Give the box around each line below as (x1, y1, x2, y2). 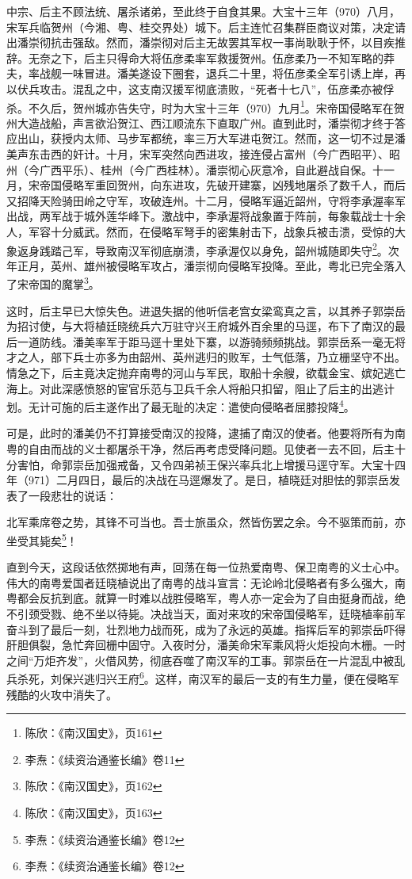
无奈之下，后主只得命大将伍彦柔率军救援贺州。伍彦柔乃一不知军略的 (28, 49, 383, 66)
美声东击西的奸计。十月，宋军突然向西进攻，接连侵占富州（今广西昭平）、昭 (6, 146, 400, 162)
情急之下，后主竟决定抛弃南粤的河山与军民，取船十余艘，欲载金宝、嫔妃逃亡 (6, 365, 406, 381)
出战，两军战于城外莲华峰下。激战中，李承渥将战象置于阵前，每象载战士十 (6, 208, 395, 224)
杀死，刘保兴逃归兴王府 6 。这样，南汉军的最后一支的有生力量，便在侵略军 (17, 668, 399, 687)
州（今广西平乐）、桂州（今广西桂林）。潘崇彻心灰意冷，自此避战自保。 (6, 161, 372, 178)
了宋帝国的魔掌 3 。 (6, 273, 100, 292)
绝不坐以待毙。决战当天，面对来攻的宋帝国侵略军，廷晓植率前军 (72, 606, 406, 622)
